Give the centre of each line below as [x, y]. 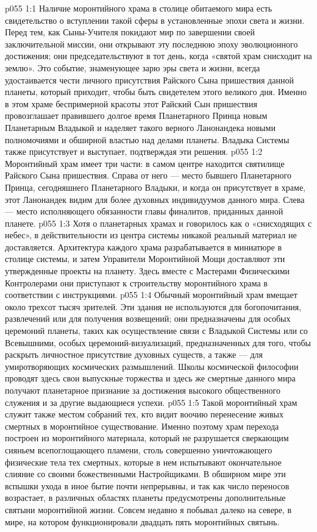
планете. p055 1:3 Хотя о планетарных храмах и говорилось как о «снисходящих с [158, 223]
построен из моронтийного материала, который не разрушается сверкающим [147, 438]
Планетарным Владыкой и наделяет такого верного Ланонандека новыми [140, 127]
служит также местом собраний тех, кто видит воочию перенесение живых [144, 414]
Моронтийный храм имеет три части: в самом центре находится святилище [145, 163]
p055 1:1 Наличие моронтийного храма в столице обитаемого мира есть [139, 8]
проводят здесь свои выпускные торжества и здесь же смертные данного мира [150, 378]
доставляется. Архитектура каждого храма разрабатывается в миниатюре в [144, 246]
